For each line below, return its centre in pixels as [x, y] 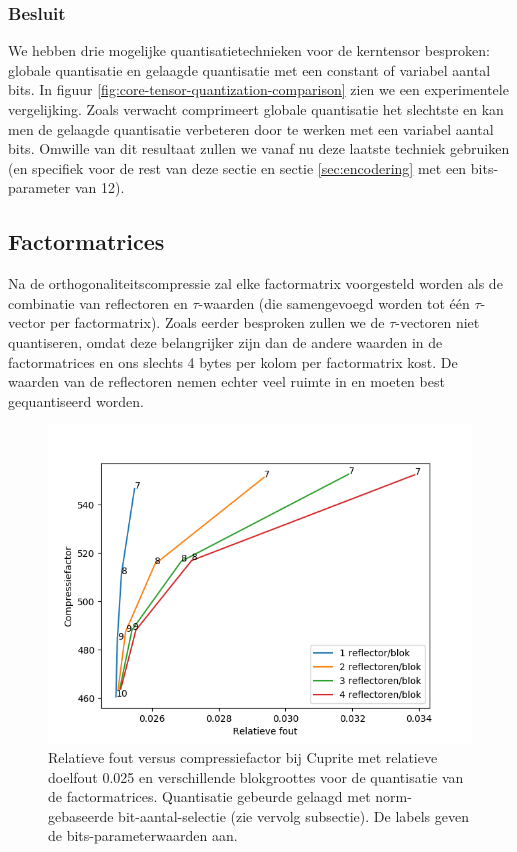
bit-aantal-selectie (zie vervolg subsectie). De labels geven [293, 815]
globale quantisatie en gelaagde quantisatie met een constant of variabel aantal [249, 69]
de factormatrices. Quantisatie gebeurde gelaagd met [209, 796]
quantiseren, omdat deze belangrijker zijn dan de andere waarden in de [225, 341]
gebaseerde [81, 815]
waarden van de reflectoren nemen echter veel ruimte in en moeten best [226, 381]
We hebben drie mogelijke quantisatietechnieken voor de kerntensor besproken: [249, 50]
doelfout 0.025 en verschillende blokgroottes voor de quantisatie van [256, 776]
